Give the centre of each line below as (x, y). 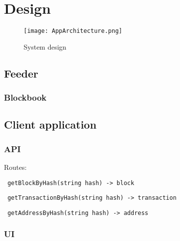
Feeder (21, 73)
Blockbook (25, 97)
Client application (50, 124)
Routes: (15, 167)
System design (45, 46)
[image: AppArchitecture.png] (73, 31)
